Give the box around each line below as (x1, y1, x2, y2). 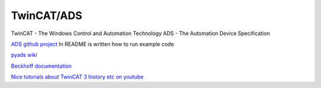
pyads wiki (11, 51, 37, 59)
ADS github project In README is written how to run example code (11, 40, 175, 48)
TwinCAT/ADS (11, 9, 83, 22)
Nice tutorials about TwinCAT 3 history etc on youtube (11, 73, 144, 80)
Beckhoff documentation (11, 62, 72, 70)
